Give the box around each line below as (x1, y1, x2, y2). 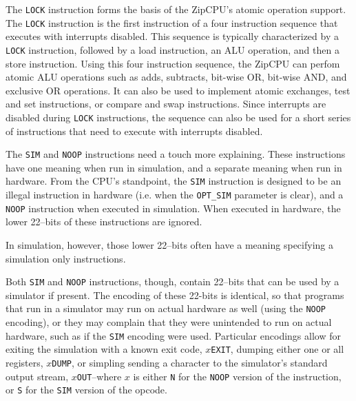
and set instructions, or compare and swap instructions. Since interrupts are (6, 96, 326, 111)
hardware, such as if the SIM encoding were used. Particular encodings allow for (6, 328, 341, 342)
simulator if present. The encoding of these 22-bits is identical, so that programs (6, 287, 344, 302)
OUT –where (76, 369, 122, 383)
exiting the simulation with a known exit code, (6, 342, 202, 356)
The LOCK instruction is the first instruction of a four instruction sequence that (6, 15, 338, 30)
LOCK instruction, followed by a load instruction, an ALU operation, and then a (6, 42, 339, 56)
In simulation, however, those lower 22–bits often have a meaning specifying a (6, 238, 333, 251)
